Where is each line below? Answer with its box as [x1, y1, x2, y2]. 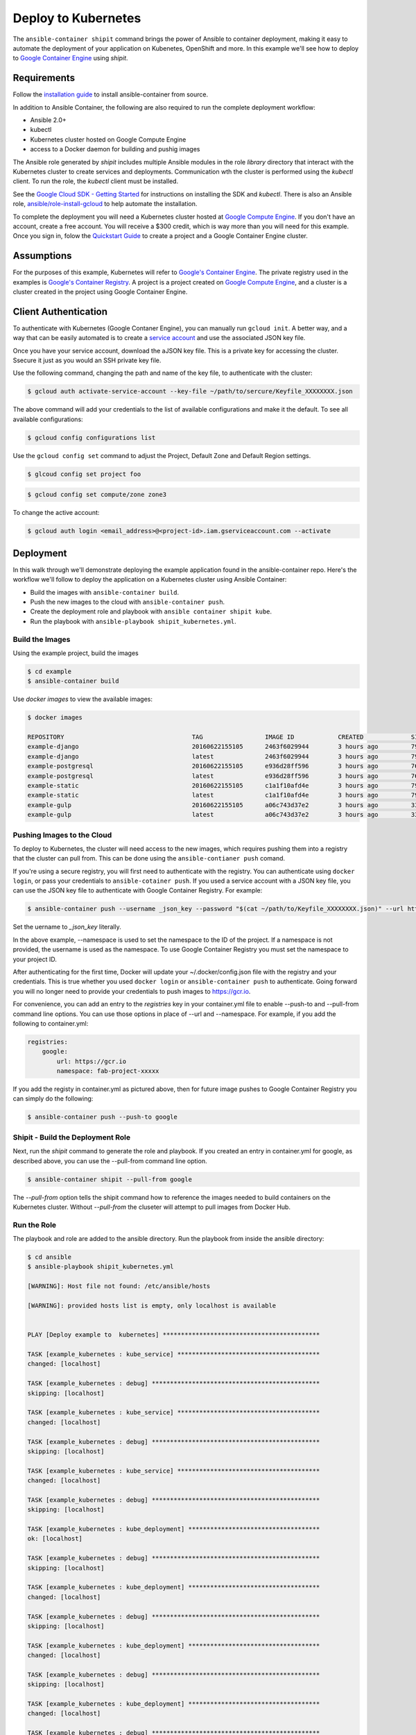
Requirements [12, 72, 76, 84]
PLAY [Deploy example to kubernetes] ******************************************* [27, 1331, 320, 1339]
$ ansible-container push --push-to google [27, 1113, 178, 1121]
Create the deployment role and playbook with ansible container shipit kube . [30, 607, 272, 616]
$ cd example [27, 667, 72, 675]
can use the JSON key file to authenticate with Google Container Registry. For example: [12, 886, 263, 895]
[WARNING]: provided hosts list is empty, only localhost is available [27, 1302, 277, 1310]
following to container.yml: [12, 1019, 89, 1027]
